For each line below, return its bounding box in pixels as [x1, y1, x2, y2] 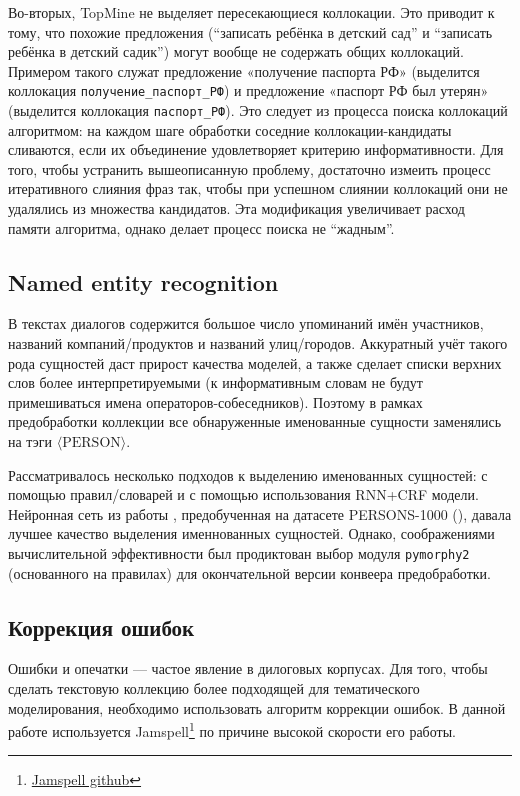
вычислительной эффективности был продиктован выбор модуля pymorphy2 [8, 542, 470, 563]
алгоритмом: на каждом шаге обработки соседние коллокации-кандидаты [8, 119, 452, 140]
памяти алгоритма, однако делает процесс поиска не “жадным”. [8, 217, 395, 238]
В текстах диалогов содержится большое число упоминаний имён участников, [8, 313, 484, 334]
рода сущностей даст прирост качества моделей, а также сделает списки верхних [8, 352, 502, 373]
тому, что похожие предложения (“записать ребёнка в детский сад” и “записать [8, 21, 493, 42]
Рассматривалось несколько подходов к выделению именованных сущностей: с [8, 464, 488, 485]
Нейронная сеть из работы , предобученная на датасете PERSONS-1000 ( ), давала [8, 503, 512, 524]
